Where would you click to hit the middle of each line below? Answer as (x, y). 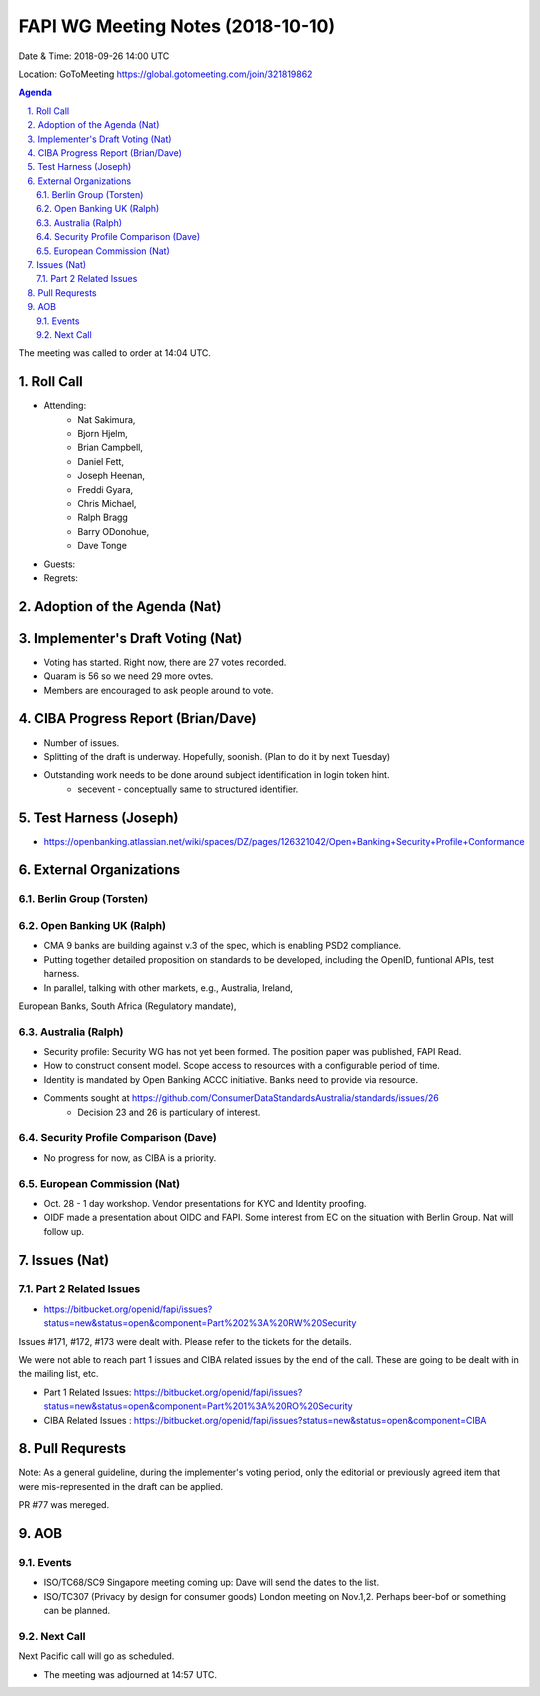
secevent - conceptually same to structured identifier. (188, 789)
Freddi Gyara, (105, 489)
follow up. (64, 1231)
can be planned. (77, 1611)
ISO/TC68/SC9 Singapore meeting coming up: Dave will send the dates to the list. (211, 1582)
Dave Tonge (102, 546)
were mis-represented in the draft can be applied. (121, 1486)
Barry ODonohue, (113, 531)
